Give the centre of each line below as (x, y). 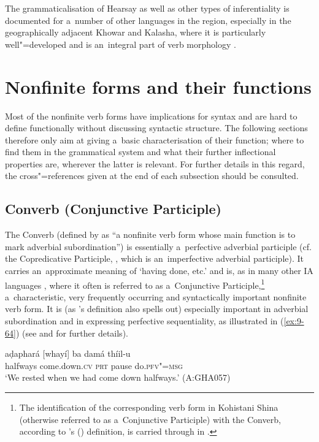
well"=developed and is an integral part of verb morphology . (121, 44)
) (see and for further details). (72, 333)
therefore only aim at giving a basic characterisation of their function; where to (155, 139)
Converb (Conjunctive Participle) (113, 209)
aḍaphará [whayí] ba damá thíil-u (68, 353)
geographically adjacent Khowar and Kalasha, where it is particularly (136, 32)
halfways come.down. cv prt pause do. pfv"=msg (94, 365)
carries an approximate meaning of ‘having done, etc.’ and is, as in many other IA (159, 271)
